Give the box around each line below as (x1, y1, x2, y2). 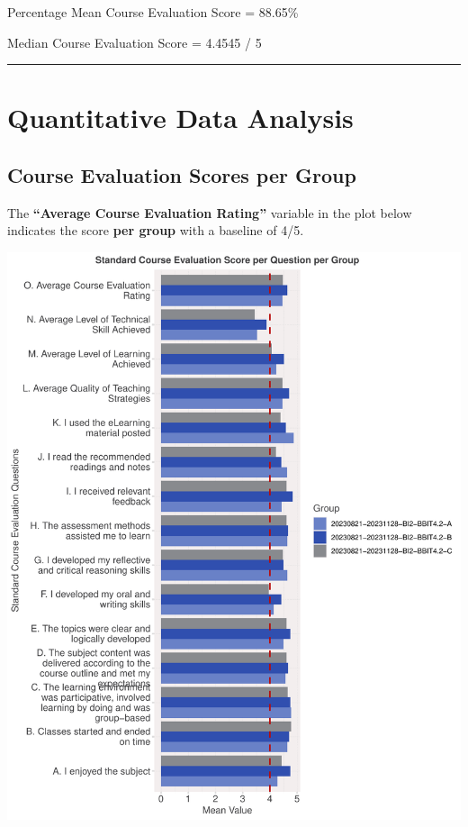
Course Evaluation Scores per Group (7, 160, 356, 188)
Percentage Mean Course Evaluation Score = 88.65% (7, 3, 299, 21)
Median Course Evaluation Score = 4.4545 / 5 (7, 32, 262, 51)
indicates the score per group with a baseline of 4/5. (7, 221, 304, 240)
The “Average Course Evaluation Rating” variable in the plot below (7, 203, 412, 222)
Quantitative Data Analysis (7, 99, 354, 136)
